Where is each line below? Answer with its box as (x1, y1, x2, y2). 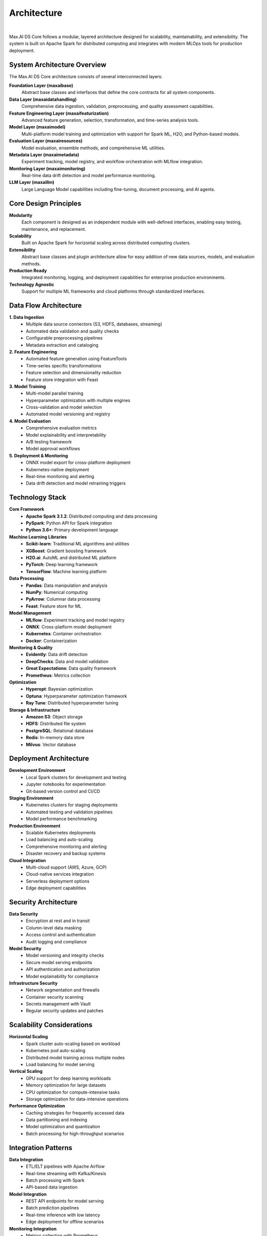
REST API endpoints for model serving (26, 1198, 104, 1204)
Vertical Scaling (9, 1068, 43, 1074)
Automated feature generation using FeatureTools (26, 356, 127, 362)
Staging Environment (9, 795, 54, 801)
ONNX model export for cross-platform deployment (26, 460, 131, 466)
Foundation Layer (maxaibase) (9, 83, 74, 88)
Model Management (9, 610, 52, 616)
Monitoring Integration (9, 1226, 57, 1232)
